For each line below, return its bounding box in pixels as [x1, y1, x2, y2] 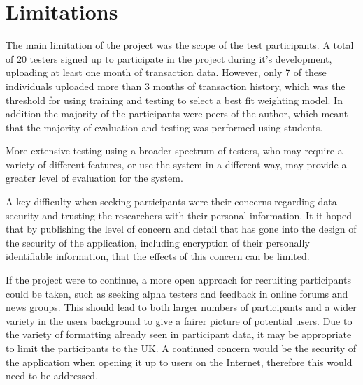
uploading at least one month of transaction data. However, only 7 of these [6, 65, 327, 80]
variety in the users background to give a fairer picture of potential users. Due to [6, 313, 353, 328]
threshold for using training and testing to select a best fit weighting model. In [6, 92, 343, 107]
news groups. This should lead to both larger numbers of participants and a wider [6, 300, 357, 314]
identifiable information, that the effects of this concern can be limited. [6, 249, 310, 263]
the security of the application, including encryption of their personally [6, 235, 310, 249]
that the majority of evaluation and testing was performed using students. [6, 119, 323, 134]
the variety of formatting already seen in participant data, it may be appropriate [6, 327, 352, 342]
